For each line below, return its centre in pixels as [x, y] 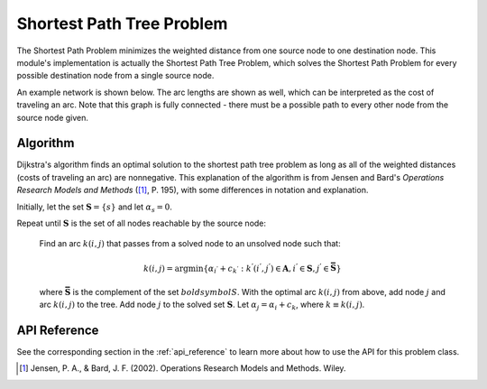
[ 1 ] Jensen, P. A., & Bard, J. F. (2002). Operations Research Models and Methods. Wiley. [183, 368]
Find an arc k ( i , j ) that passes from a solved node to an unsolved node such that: [190, 244]
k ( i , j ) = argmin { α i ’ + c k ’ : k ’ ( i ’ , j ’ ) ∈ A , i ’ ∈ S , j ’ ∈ [236, 269]
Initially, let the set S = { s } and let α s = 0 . [95, 208]
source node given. [53, 117]
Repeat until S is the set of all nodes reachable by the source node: [141, 223]
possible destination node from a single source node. [115, 76]
